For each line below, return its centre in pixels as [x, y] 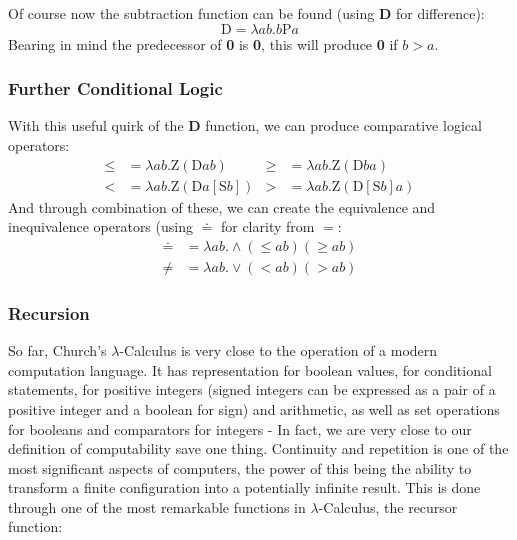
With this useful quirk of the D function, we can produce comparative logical [245, 125]
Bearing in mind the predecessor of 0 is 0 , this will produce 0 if [203, 43]
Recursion [49, 312]
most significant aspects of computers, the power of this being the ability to [240, 467]
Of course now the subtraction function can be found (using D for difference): [246, 13]
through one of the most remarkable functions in [157, 506]
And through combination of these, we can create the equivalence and [222, 206]
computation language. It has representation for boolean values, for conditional [250, 369]
